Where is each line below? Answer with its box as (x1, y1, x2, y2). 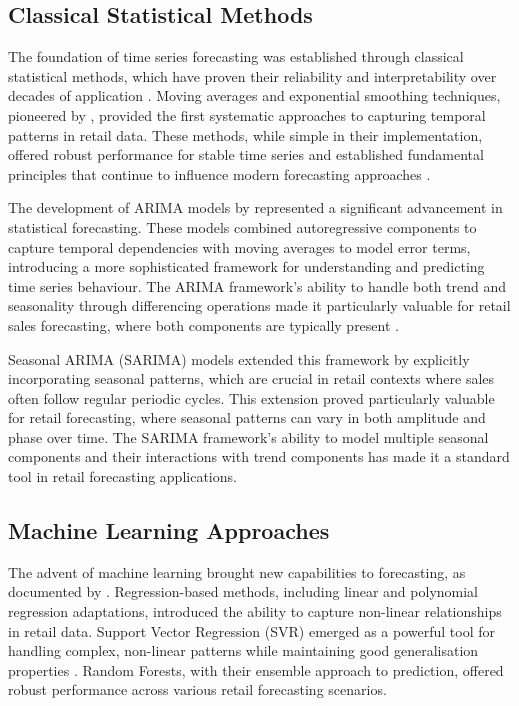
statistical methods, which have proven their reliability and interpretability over (8, 65, 497, 86)
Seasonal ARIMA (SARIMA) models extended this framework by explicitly (8, 348, 470, 369)
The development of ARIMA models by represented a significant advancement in (8, 197, 503, 218)
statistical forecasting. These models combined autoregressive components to (8, 216, 477, 237)
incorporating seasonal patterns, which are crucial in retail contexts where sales (8, 368, 495, 389)
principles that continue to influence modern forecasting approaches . (8, 163, 431, 184)
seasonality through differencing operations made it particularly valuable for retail (8, 295, 511, 316)
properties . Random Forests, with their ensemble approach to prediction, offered (8, 659, 504, 680)
